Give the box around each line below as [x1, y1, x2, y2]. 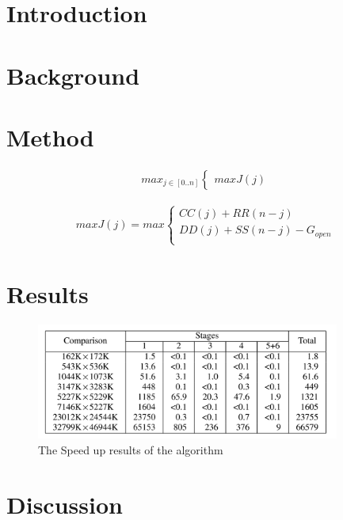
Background [6, 59, 140, 91]
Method [6, 120, 94, 153]
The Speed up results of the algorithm [38, 441, 223, 457]
